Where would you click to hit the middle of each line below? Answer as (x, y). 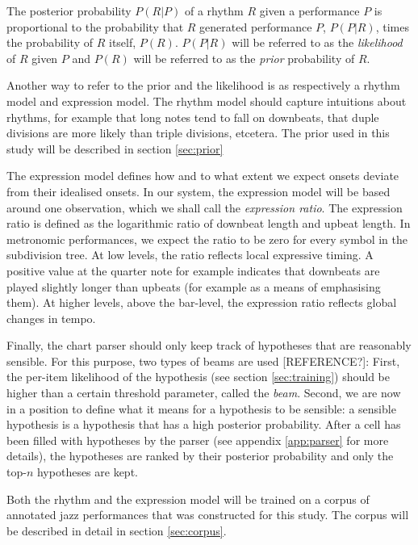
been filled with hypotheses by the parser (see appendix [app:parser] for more (198, 440)
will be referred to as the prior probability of (244, 58)
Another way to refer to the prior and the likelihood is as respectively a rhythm (203, 85)
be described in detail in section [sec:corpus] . (117, 530)
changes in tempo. (51, 318)
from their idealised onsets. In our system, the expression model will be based (199, 191)
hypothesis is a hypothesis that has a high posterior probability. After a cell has (204, 424)
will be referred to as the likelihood (317, 42)
